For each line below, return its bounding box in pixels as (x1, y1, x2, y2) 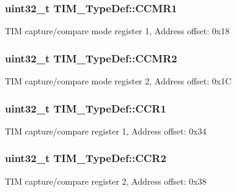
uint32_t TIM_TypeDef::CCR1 (5, 100, 166, 116)
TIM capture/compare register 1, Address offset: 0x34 (5, 124, 207, 137)
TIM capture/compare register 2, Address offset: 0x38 (5, 174, 207, 187)
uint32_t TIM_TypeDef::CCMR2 (5, 50, 177, 65)
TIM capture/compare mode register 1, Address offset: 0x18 (5, 24, 230, 37)
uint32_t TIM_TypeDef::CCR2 (5, 150, 166, 166)
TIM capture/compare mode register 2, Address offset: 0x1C (5, 75, 232, 87)
